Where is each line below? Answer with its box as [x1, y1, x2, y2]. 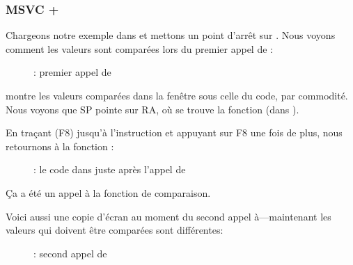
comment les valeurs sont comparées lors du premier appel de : [6, 41, 273, 56]
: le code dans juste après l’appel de [33, 162, 186, 177]
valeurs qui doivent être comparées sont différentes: [6, 223, 223, 237]
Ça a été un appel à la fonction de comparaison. [6, 185, 211, 200]
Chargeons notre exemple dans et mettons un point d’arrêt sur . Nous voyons [6, 28, 336, 42]
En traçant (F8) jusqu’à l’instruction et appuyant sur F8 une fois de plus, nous [6, 125, 343, 140]
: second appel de [33, 246, 107, 260]
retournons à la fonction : [6, 138, 114, 153]
